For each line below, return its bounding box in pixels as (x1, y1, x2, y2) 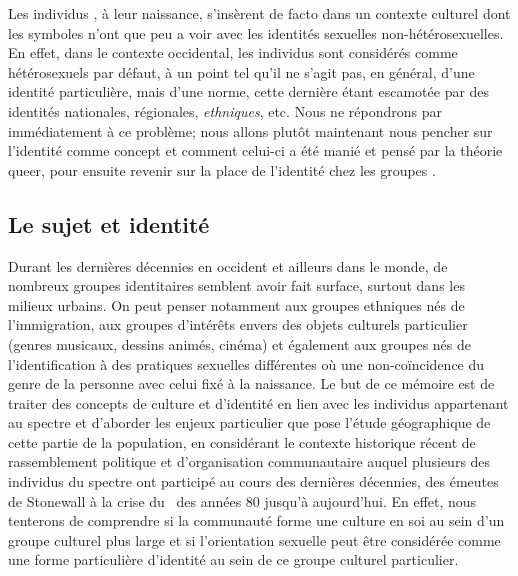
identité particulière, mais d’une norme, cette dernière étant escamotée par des (8, 81, 490, 102)
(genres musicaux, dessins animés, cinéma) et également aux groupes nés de (8, 333, 472, 354)
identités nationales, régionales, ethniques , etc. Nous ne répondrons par (8, 100, 442, 121)
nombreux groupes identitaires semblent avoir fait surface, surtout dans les (8, 275, 465, 296)
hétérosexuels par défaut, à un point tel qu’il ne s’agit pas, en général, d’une (8, 61, 475, 82)
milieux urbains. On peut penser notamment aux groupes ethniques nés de (8, 294, 465, 315)
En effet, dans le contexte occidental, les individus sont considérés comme (8, 42, 458, 63)
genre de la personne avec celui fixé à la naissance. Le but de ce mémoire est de (8, 373, 495, 394)
